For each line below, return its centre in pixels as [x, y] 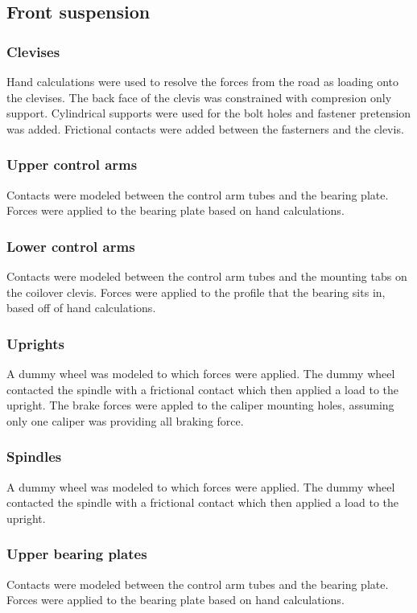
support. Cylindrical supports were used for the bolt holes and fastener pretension [209, 113]
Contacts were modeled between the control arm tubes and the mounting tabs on [207, 276]
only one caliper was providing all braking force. [125, 420]
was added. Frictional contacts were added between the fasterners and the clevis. [205, 128]
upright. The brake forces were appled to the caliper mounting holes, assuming [200, 405]
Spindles [34, 457]
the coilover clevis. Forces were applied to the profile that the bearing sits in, [196, 292]
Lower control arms [71, 246]
